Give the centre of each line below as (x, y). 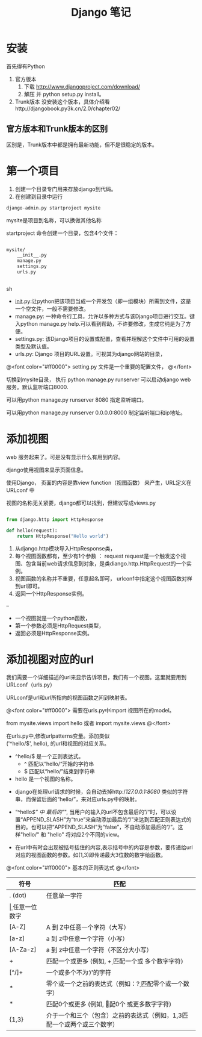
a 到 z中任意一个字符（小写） (87, 939)
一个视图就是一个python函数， (53, 618)
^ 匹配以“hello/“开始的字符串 (59, 764)
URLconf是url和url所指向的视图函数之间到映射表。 (68, 698)
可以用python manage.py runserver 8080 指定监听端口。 (77, 400)
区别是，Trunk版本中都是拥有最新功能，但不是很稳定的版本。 (82, 145)
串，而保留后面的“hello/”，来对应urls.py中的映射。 (77, 799)
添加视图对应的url (50, 659)
